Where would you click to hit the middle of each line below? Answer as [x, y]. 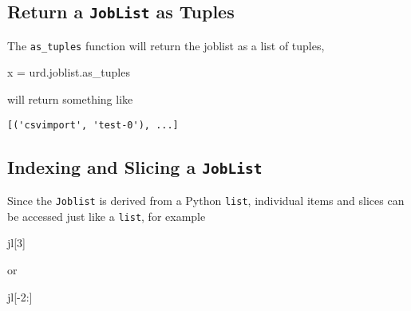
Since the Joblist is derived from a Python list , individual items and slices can [206, 201]
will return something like [70, 99]
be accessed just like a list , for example [107, 216]
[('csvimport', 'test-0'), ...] [93, 125]
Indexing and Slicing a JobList [135, 166]
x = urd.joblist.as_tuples [69, 72]
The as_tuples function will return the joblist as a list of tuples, [166, 45]
